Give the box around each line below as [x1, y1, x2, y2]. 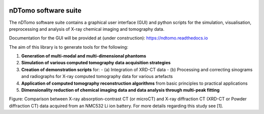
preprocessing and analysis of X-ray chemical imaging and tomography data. [9, 26, 165, 32]
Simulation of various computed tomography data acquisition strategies [21, 60, 171, 66]
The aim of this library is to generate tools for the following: [9, 44, 129, 50]
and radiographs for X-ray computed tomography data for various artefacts [21, 74, 173, 79]
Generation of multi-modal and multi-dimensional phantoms [21, 53, 147, 59]
